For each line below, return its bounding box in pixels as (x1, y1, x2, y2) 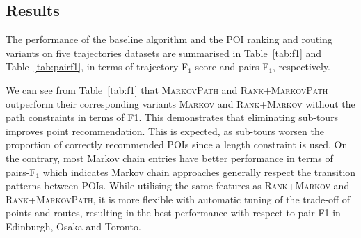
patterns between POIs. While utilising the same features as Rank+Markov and (6, 178, 350, 193)
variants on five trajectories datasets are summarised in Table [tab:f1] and (6, 45, 322, 60)
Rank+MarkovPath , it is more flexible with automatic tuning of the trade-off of (6, 191, 350, 206)
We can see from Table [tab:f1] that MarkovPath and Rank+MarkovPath (6, 82, 328, 97)
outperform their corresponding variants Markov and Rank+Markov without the (6, 96, 355, 111)
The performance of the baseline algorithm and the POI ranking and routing (6, 32, 332, 47)
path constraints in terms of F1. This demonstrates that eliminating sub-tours (6, 110, 339, 125)
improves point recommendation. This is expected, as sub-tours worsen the (6, 123, 324, 138)
